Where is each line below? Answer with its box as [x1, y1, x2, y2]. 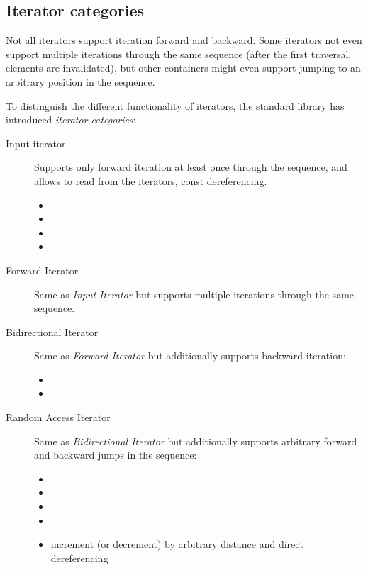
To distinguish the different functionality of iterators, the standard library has [6, 98, 345, 113]
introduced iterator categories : [6, 112, 136, 127]
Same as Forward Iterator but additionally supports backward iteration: [34, 348, 346, 363]
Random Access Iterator [6, 410, 111, 425]
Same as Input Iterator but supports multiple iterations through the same [34, 286, 355, 301]
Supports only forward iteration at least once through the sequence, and [34, 160, 347, 174]
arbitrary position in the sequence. [6, 74, 155, 89]
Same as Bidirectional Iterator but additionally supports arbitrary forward [34, 433, 357, 448]
